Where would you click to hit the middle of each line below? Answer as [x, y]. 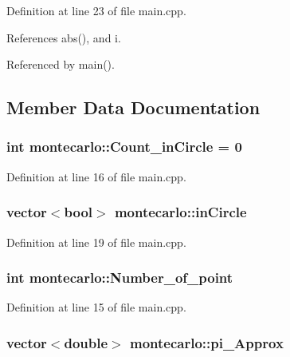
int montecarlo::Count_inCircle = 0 [124, 147]
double [86, 342]
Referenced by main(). [61, 64]
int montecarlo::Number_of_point [120, 278]
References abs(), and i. [64, 37]
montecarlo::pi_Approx [206, 342]
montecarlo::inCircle [180, 212]
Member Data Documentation [133, 107]
